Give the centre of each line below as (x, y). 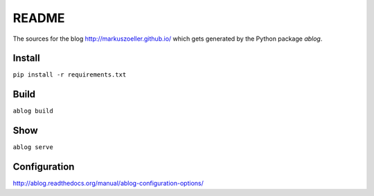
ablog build (33, 111)
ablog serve (33, 147)
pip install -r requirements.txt (70, 75)
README (39, 18)
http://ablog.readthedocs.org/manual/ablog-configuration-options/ (108, 184)
